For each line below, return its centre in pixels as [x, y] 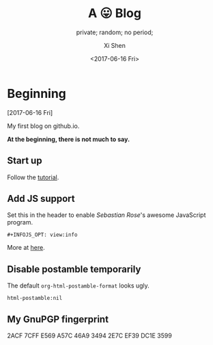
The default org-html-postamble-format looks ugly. [79, 285]
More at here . [26, 248]
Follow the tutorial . [33, 177]
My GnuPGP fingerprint [58, 319]
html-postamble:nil [35, 298]
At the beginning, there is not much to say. [69, 139]
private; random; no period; [115, 32]
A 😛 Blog [115, 13]
